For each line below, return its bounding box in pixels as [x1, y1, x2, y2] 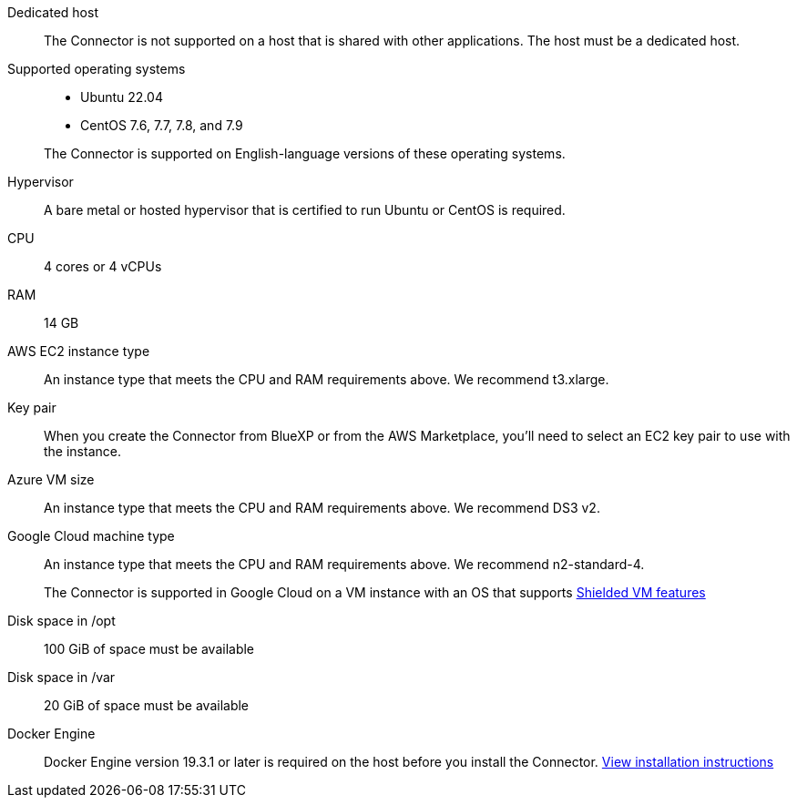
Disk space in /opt [7, 613, 116, 628]
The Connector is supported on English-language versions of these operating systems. [44, 146, 566, 161]
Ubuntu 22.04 [80, 89, 163, 105]
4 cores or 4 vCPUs [44, 259, 162, 274]
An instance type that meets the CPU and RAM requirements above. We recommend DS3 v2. [44, 500, 600, 515]
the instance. [44, 443, 121, 459]
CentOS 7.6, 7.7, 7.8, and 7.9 [80, 117, 243, 133]
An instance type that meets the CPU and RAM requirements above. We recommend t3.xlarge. [44, 372, 609, 387]
